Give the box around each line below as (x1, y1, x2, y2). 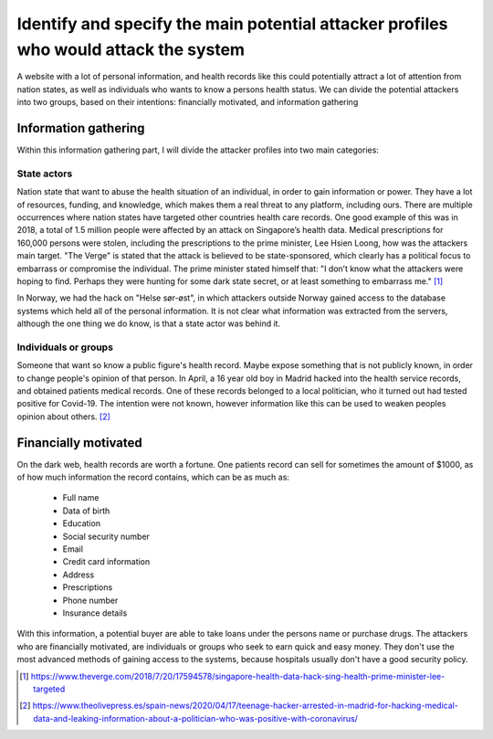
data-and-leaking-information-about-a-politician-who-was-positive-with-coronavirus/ (33, 713, 358, 723)
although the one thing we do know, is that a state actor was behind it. (16, 318, 281, 329)
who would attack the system (16, 39, 246, 59)
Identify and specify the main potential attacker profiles (16, 14, 448, 34)
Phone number (62, 595, 119, 606)
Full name (62, 492, 100, 503)
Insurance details (62, 607, 128, 618)
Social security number (62, 531, 151, 542)
